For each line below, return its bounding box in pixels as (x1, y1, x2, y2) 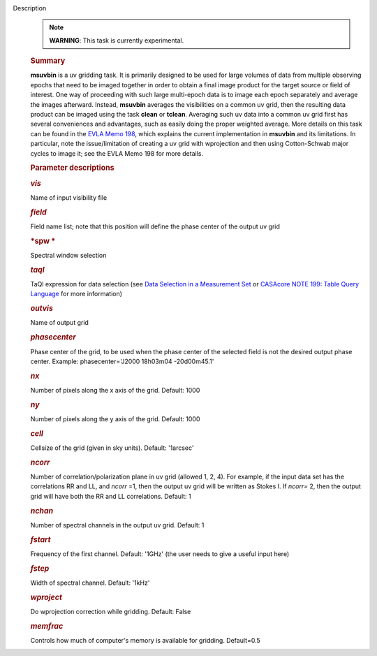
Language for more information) (30, 290, 122, 298)
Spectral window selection (30, 251, 107, 259)
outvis (30, 304, 54, 314)
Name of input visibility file (30, 193, 108, 202)
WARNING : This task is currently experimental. (49, 36, 184, 45)
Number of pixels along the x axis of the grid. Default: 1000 (30, 386, 200, 394)
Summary (30, 56, 66, 66)
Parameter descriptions (30, 163, 114, 173)
